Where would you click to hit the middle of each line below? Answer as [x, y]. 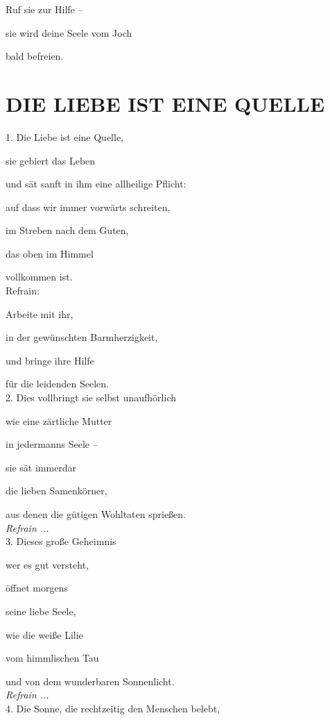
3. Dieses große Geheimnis [61, 541]
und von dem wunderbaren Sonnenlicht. [90, 681]
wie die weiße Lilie [44, 634]
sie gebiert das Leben [51, 160]
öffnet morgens [37, 588]
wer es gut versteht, [47, 564]
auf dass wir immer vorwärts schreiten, [88, 207]
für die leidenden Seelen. [58, 384]
